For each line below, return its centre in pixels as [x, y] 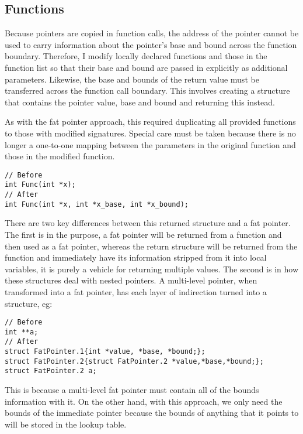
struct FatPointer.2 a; [51, 371]
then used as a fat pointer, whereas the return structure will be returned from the [151, 246]
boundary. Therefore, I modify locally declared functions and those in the [136, 56]
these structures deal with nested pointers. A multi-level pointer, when [131, 280]
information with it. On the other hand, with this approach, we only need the [144, 401]
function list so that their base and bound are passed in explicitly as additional [146, 67]
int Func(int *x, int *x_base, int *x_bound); [97, 204]
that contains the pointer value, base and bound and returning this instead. [140, 102]
